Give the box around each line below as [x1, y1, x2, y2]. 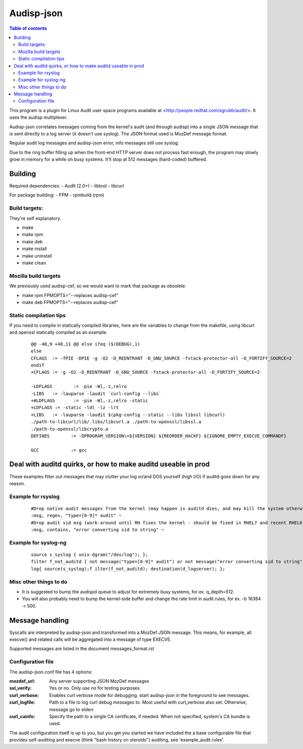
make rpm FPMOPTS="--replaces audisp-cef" [22, 292, 119, 298]
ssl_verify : [9, 685, 32, 691]
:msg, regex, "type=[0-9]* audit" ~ [31, 513, 122, 519]
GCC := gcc [31, 447, 87, 453]
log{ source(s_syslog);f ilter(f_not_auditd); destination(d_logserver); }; [31, 566, 226, 572]
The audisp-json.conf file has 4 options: [9, 669, 93, 675]
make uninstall [22, 253, 53, 259]
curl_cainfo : [9, 713, 35, 719]
